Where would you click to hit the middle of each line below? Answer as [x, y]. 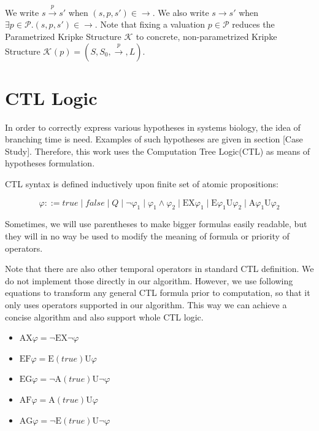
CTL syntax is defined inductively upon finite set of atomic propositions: [142, 184]
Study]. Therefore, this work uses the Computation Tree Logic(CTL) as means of [158, 151]
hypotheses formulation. [50, 163]
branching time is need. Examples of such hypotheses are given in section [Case [154, 139]
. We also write [181, 12]
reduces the [253, 24]
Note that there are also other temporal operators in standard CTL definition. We [159, 269]
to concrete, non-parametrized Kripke [206, 36]
